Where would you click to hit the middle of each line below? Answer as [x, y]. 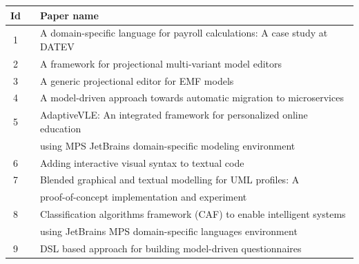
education [61, 128]
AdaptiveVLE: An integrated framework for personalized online [174, 115]
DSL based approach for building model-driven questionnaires [171, 248]
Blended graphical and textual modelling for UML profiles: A [170, 180]
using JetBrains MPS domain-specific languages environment [169, 231]
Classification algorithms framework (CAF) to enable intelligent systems [193, 214]
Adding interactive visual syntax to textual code [142, 162]
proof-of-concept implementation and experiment [144, 197]
